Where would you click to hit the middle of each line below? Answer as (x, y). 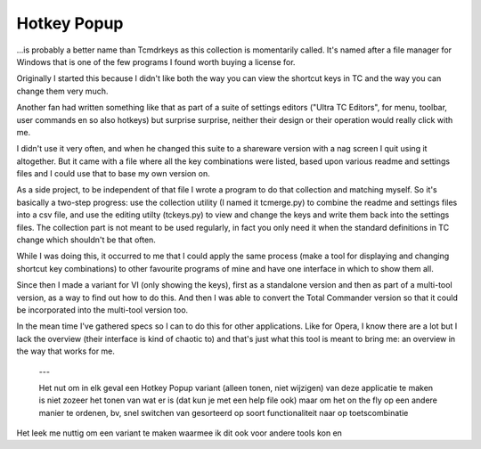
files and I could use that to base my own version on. (113, 174)
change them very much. (62, 91)
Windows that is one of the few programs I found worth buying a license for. (156, 61)
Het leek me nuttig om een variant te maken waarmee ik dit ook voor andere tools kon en (179, 433)
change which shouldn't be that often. (86, 240)
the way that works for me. (66, 351)
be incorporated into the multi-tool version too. (102, 310)
